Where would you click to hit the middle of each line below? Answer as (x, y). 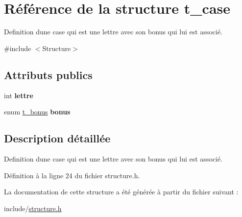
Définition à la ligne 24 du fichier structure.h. (72, 175)
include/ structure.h (33, 208)
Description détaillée (57, 138)
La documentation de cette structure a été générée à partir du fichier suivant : (121, 192)
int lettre (19, 95)
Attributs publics (48, 74)
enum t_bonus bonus (37, 112)
